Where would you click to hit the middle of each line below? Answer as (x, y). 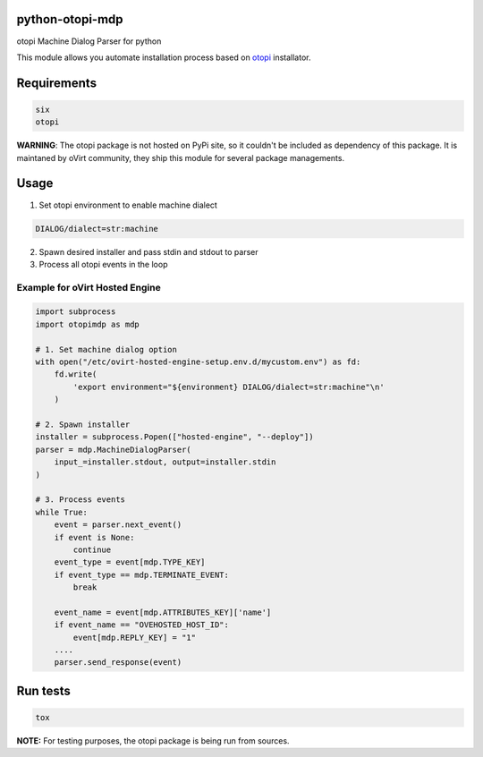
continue (92, 549)
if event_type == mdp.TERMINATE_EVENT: (142, 574)
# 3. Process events (80, 500)
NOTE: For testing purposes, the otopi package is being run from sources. (153, 741)
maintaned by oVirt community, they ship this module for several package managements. (180, 157)
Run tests (43, 690)
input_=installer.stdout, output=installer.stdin (165, 462)
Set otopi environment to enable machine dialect (128, 205)
